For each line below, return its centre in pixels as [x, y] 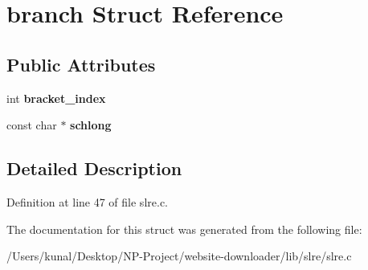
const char [32, 125]
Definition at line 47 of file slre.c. [87, 201]
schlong [91, 125]
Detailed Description [94, 168]
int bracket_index [56, 98]
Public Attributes [81, 64]
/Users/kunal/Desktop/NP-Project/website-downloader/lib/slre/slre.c [179, 256]
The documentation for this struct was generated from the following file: [184, 229]
